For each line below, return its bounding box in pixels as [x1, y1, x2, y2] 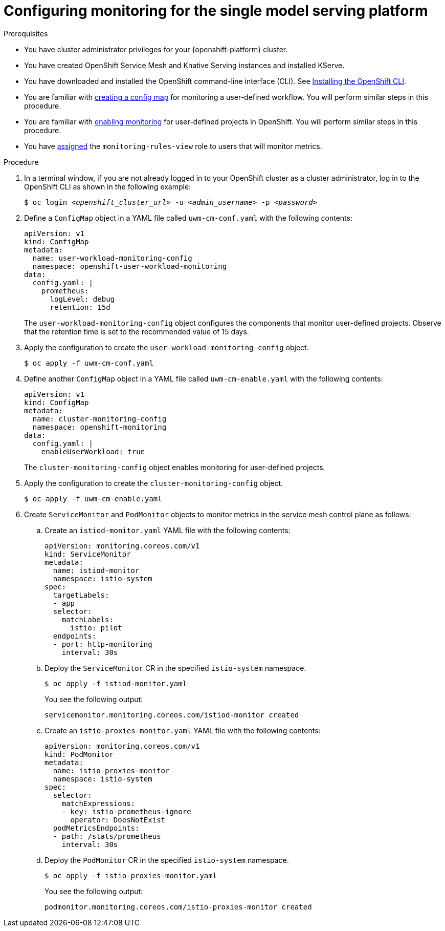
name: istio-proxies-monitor [53, 766, 170, 775]
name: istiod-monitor [53, 566, 140, 575]
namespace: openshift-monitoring [32, 422, 167, 431]
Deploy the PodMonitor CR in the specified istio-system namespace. [44, 855, 289, 864]
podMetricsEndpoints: [53, 823, 140, 832]
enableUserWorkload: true [41, 447, 145, 456]
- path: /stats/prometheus [53, 832, 161, 840]
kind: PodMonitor [44, 750, 114, 758]
